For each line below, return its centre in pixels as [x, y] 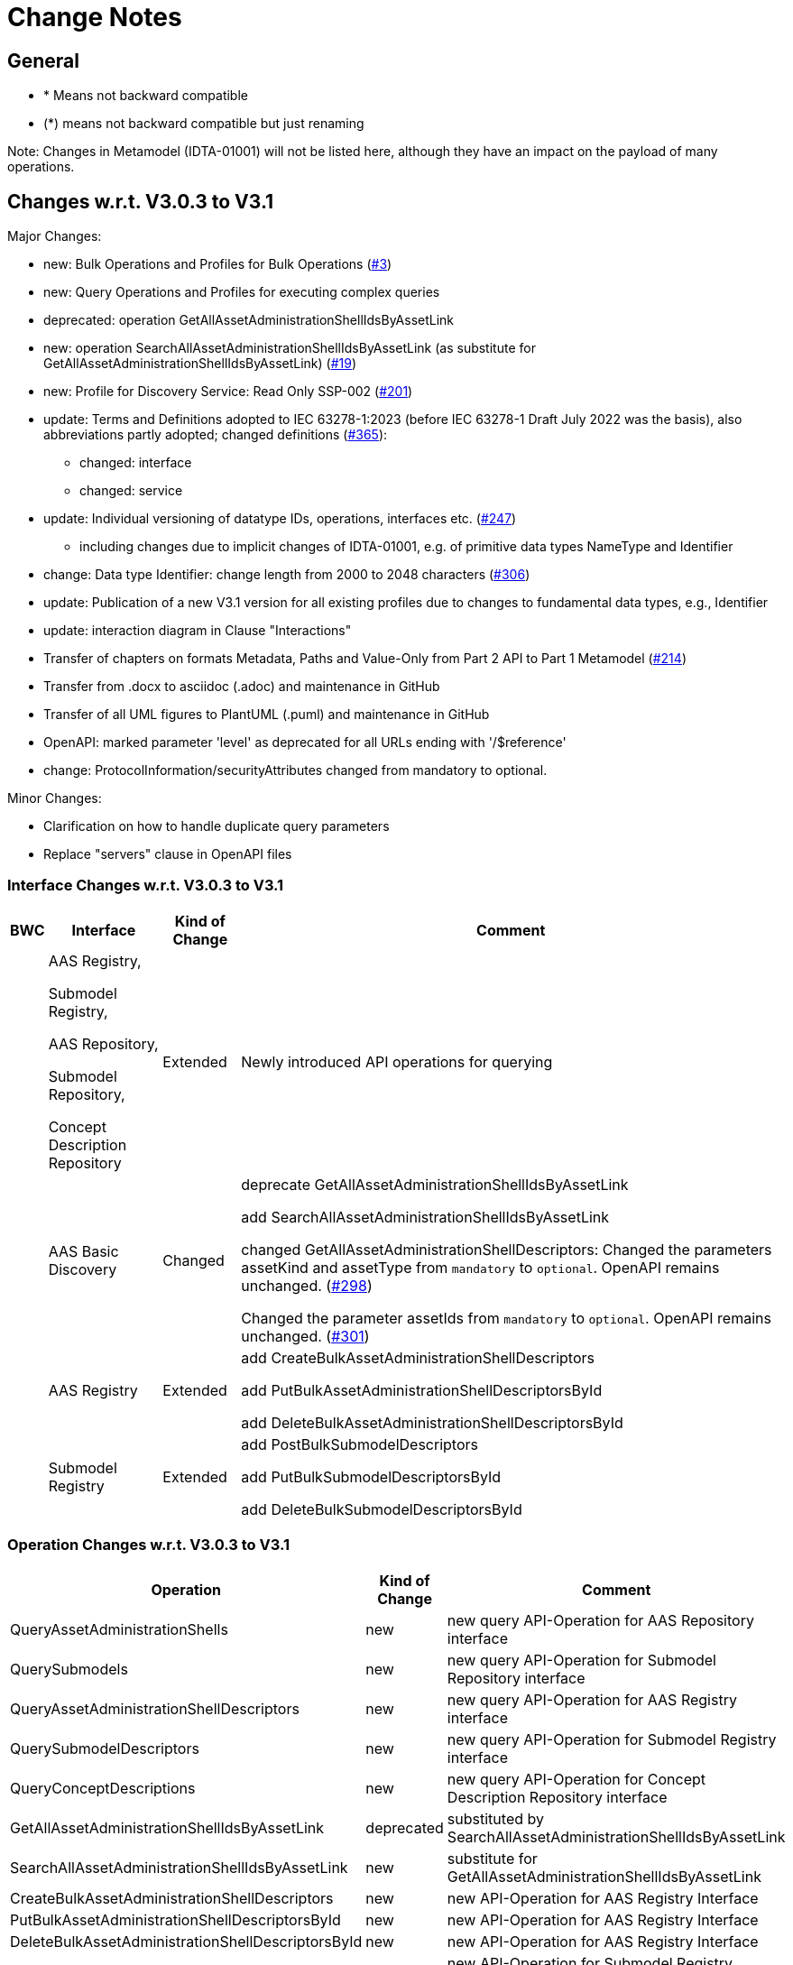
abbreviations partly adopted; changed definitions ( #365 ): [216, 435]
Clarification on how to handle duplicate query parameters [217, 826]
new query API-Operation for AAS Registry [592, 1699]
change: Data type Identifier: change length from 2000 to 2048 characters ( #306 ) [287, 575]
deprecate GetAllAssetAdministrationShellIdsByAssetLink [435, 1184]
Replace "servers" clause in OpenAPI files [168, 854]
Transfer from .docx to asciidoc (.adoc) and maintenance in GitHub [242, 687]
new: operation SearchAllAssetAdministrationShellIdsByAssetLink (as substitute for [290, 348]
